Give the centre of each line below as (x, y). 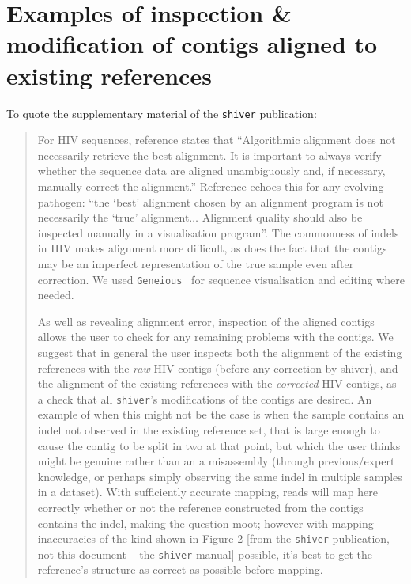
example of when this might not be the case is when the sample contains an (221, 414)
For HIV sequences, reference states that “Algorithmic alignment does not (217, 140)
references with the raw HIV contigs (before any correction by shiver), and (218, 368)
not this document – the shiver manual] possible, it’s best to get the (205, 554)
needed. (56, 295)
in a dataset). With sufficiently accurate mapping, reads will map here (207, 492)
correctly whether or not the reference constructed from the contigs (200, 507)
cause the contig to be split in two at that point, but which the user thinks (219, 445)
